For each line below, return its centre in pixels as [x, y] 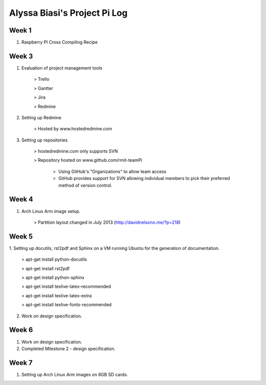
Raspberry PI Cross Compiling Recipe [60, 42]
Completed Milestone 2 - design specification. [68, 349]
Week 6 [21, 330]
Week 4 [21, 199]
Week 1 [20, 30]
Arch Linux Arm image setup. [51, 211]
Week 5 [21, 236]
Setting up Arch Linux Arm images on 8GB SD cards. [75, 374]
